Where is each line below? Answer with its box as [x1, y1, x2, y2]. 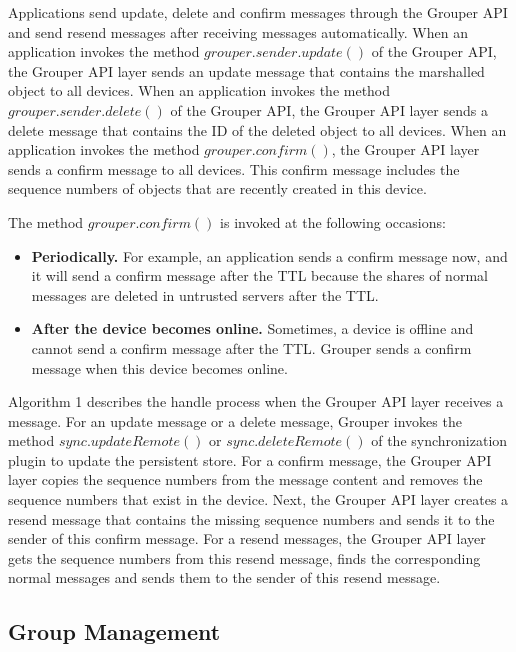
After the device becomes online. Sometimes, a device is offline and [31, 318, 474, 339]
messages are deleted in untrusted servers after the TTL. [31, 284, 379, 305]
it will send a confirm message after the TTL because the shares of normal [31, 265, 488, 286]
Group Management [8, 616, 221, 647]
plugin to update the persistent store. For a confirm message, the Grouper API [8, 449, 492, 470]
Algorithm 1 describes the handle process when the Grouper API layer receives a [8, 391, 504, 412]
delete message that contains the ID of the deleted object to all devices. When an [8, 119, 507, 140]
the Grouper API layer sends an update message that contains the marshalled [8, 60, 485, 81]
